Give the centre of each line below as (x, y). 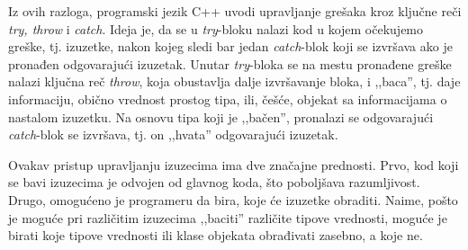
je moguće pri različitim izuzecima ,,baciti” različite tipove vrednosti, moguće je (228, 217)
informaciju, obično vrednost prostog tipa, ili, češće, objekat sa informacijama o (228, 98)
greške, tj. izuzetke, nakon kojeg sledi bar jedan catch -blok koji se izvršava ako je (230, 46)
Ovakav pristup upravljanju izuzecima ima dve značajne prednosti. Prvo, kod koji (234, 164)
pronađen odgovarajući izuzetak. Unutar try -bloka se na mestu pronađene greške (230, 63)
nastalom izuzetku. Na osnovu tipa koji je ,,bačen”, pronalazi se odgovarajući (221, 116)
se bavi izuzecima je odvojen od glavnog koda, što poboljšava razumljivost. (214, 182)
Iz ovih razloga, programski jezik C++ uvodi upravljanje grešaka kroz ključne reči (235, 11)
